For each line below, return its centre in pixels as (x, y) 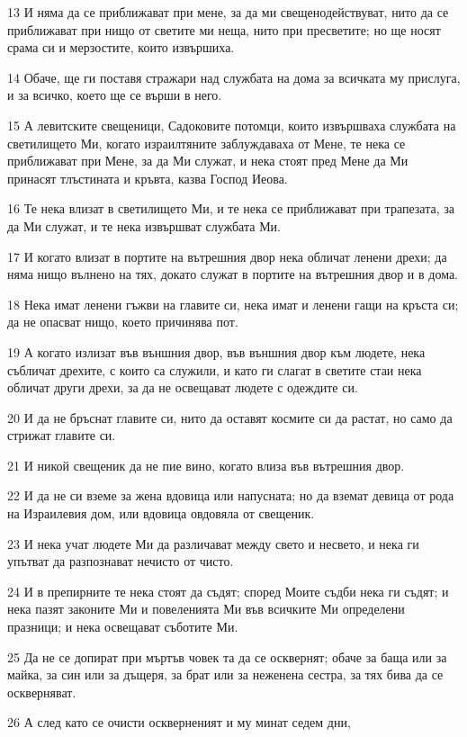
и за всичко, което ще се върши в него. (115, 95)
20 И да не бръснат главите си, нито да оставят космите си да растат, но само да (230, 417)
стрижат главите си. (62, 435)
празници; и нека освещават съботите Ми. (123, 627)
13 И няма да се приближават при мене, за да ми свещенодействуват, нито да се (228, 12)
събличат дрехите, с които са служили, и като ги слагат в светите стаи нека (215, 369)
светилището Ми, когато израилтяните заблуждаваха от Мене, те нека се (207, 143)
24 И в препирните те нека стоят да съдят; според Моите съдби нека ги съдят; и (228, 591)
